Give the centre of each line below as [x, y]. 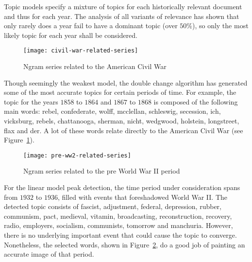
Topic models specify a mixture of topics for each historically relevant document [123, 6]
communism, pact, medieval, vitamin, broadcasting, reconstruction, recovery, [118, 216]
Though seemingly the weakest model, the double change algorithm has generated [126, 82]
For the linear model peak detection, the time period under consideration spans [122, 187]
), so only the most [220, 26]
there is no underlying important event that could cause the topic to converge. [120, 235]
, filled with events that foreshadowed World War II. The [143, 197]
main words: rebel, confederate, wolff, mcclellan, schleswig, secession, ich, [112, 111]
